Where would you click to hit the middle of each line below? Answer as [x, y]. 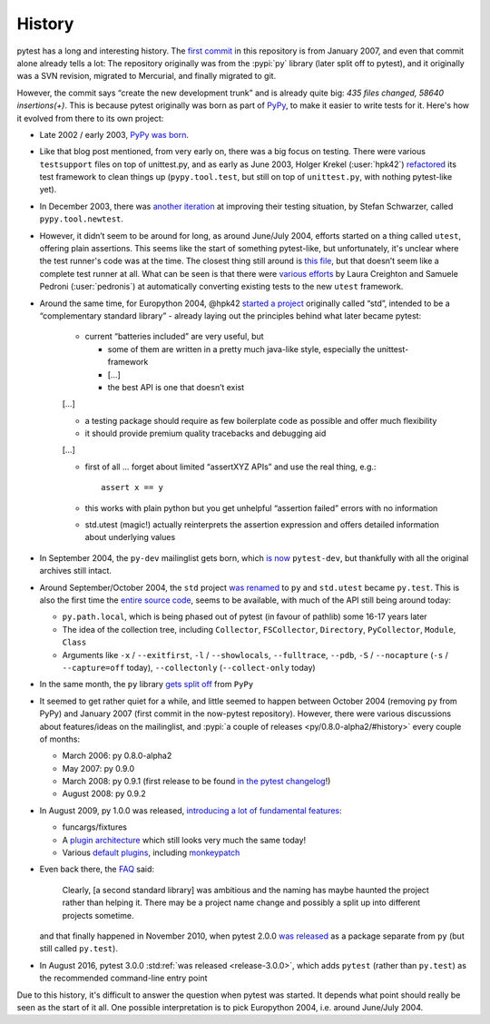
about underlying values [130, 537]
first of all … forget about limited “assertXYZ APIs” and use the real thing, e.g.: [230, 467]
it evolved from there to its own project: [90, 118]
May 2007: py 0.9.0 [98, 768]
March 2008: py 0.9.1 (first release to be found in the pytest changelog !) [196, 782]
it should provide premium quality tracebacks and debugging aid [206, 433]
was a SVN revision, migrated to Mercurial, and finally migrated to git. [147, 76]
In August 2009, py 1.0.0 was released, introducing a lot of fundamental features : [191, 810]
